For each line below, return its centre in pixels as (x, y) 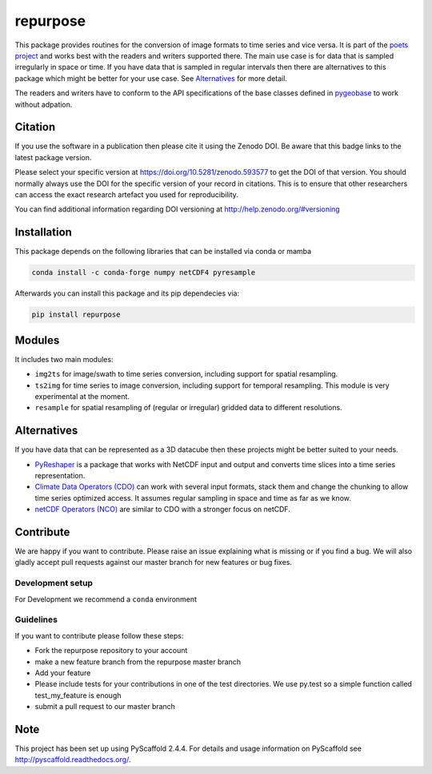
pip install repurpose (76, 315)
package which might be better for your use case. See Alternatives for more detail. (151, 78)
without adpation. (44, 104)
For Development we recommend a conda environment (106, 599)
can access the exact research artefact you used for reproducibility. (127, 194)
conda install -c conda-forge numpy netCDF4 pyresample (144, 273)
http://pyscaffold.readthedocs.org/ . (73, 760)
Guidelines (36, 619)
